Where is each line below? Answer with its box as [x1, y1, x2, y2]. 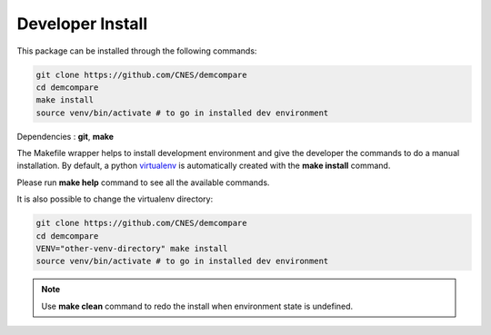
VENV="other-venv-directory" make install [35, 243, 228, 254]
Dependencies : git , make [16, 131, 114, 142]
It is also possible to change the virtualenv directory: [16, 193, 214, 204]
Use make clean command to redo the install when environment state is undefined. [41, 301, 354, 311]
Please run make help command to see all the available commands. [16, 177, 270, 188]
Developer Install [16, 14, 148, 34]
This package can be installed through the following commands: [16, 45, 257, 56]
